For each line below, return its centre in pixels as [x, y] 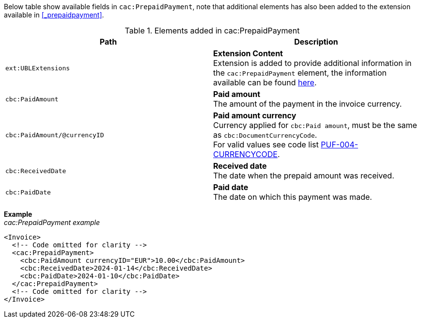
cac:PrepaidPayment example [52, 222]
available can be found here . [265, 82]
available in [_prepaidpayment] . [54, 15]
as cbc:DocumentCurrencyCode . [265, 135]
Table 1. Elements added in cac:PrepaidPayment [212, 31]
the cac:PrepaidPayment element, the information [300, 73]
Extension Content [248, 53]
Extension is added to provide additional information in [312, 63]
